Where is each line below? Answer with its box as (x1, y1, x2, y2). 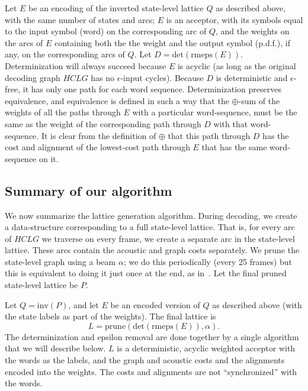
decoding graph (5, 71, 60, 83)
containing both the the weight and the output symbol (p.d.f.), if (54, 36, 290, 49)
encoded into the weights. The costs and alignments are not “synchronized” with (5, 365, 297, 377)
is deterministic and (216, 71, 288, 83)
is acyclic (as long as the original (177, 59, 296, 72)
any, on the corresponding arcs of (5, 48, 125, 60)
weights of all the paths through (5, 106, 121, 118)
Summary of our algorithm (5, 181, 172, 199)
